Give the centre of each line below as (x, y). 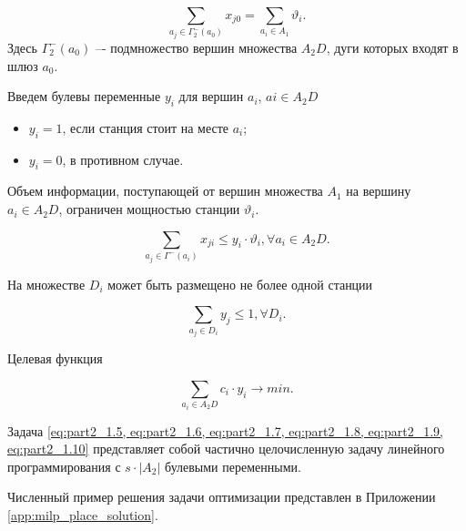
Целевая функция (55, 358)
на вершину (379, 191)
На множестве (46, 284)
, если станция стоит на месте (146, 127)
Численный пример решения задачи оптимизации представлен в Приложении (222, 497)
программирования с (64, 466)
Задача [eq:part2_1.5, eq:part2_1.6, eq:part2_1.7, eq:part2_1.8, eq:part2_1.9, (225, 430)
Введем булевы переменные (84, 96)
